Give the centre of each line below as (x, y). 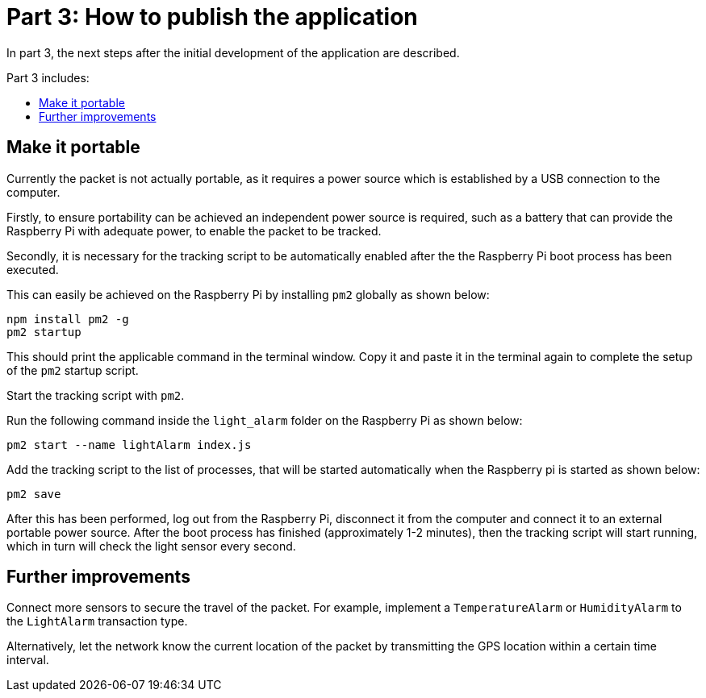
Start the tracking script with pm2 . (96, 395)
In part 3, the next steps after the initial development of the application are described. (233, 52)
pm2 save (34, 494)
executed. (33, 269)
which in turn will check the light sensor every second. (151, 546)
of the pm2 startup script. (73, 370)
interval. (28, 660)
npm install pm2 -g (68, 319)
